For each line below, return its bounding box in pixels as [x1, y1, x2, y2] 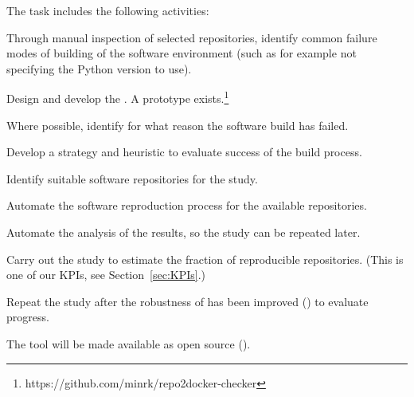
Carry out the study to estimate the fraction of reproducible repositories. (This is [6, 250, 404, 267]
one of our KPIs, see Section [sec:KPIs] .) [6, 266, 206, 283]
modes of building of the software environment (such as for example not [6, 45, 357, 61]
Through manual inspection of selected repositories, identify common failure [6, 29, 377, 45]
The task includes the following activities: [6, 2, 209, 18]
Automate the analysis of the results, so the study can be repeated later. [6, 224, 361, 240]
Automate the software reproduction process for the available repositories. [6, 197, 367, 214]
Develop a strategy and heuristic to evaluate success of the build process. [6, 143, 362, 160]
